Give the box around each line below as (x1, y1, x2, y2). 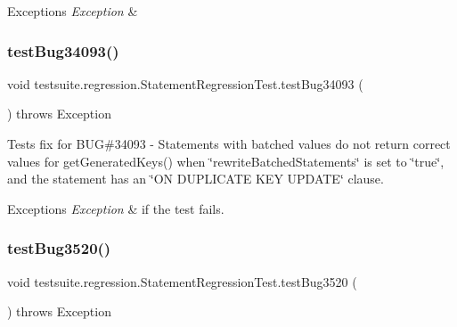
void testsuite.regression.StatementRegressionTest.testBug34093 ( (7, 74, 363, 93)
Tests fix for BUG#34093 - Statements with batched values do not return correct (7, 135, 451, 152)
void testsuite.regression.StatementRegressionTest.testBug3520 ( (7, 272, 357, 290)
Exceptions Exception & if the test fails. (7, 199, 224, 217)
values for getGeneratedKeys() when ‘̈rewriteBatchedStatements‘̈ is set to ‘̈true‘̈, (7, 151, 445, 170)
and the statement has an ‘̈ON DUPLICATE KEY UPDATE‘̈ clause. (7, 169, 384, 188)
